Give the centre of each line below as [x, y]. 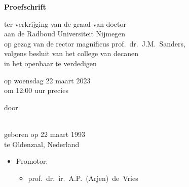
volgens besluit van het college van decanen [71, 53]
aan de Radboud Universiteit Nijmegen [65, 34]
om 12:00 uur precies [36, 90]
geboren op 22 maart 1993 [45, 134]
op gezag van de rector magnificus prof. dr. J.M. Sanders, [95, 43]
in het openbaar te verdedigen [50, 63]
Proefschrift [25, 7]
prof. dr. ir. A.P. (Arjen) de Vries [83, 178]
